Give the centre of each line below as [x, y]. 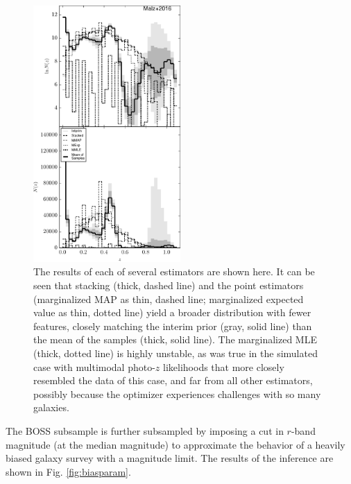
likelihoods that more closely [224, 366]
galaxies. [51, 407]
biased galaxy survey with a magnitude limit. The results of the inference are [170, 458]
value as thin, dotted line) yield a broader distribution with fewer [172, 312]
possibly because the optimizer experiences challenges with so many [177, 394]
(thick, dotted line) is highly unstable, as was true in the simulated [175, 353]
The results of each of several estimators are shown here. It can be [174, 271]
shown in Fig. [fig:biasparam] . [68, 471]
